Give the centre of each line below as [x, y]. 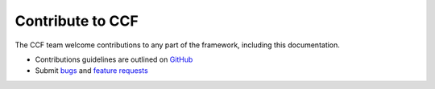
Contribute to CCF [77, 21]
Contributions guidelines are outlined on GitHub [114, 59]
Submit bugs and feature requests [91, 71]
